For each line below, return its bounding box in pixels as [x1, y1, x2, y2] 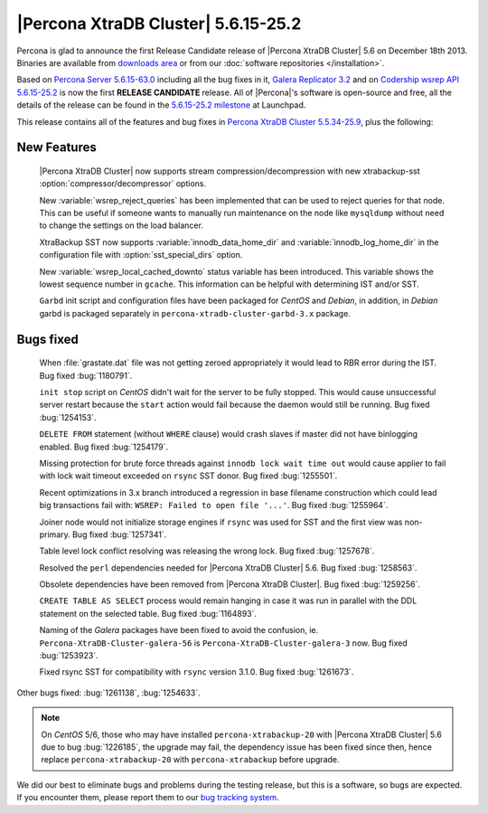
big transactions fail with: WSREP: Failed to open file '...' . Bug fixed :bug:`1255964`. [39, 500, 389, 511]
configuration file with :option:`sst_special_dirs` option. [39, 250, 243, 260]
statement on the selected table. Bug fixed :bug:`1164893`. [39, 608, 258, 619]
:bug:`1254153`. [39, 411, 97, 422]
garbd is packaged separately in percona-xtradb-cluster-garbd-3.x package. [39, 307, 352, 318]
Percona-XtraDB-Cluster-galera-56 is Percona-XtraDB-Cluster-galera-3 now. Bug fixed [39, 638, 408, 648]
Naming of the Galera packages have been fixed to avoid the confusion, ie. [39, 625, 319, 636]
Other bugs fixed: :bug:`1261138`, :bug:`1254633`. [16, 687, 201, 698]
